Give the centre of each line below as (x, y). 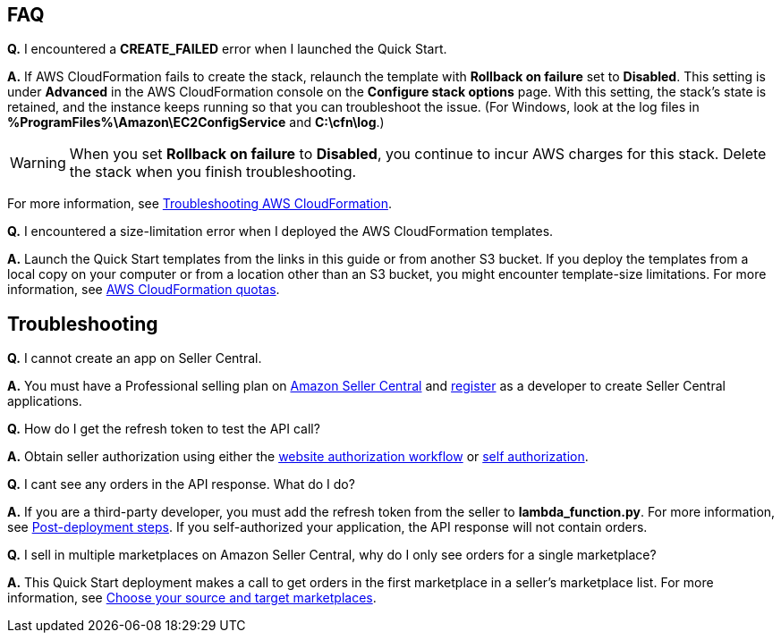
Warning (38, 163)
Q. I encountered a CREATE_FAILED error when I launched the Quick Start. (227, 49)
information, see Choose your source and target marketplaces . (192, 598)
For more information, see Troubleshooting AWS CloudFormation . (199, 204)
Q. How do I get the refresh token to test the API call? (164, 429)
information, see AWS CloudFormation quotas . (144, 290)
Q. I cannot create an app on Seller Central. (135, 358)
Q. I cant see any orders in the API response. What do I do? (181, 484)
